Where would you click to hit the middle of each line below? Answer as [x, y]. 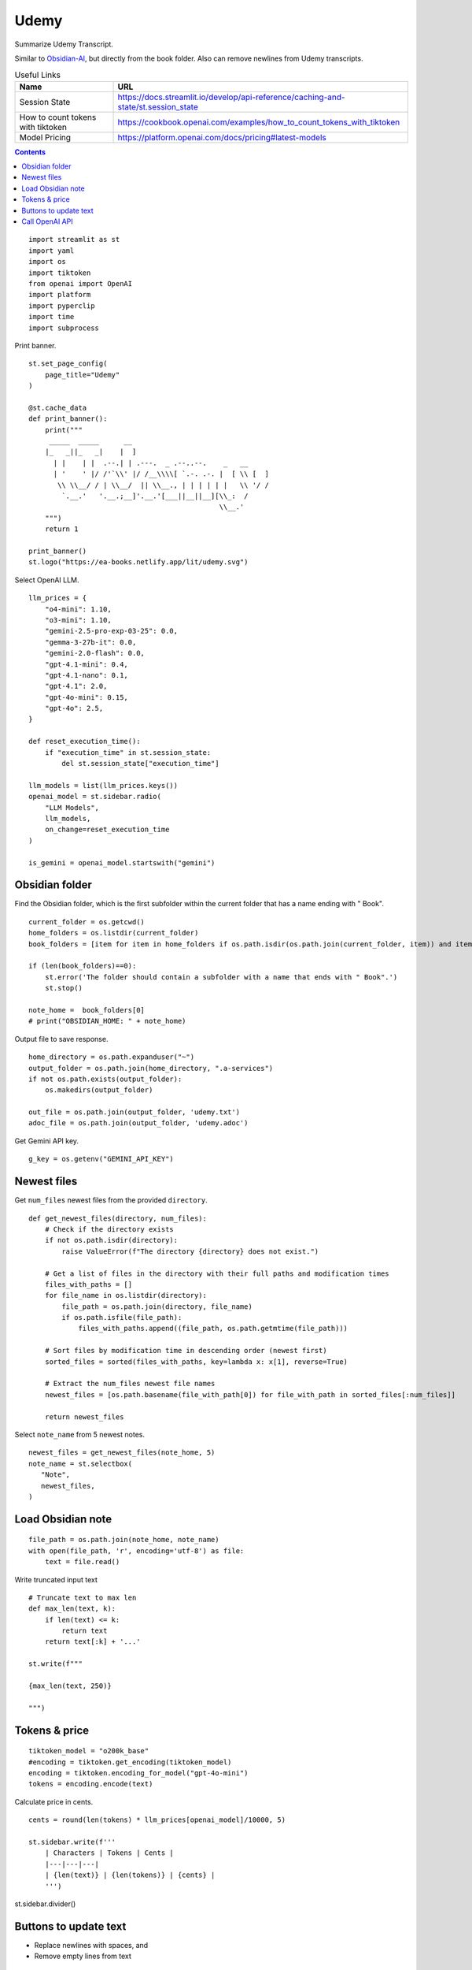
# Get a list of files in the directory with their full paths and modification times [217, 1273]
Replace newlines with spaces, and [91, 1945]
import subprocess [64, 328]
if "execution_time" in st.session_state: [128, 752]
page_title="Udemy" [82, 375]
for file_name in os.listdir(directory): [126, 1295]
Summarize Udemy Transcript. [64, 44]
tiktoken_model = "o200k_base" [89, 1751]
